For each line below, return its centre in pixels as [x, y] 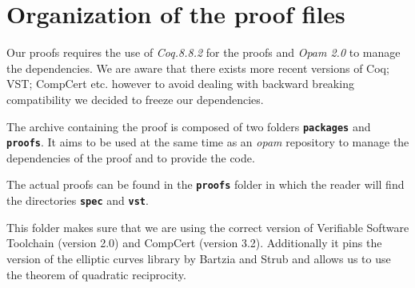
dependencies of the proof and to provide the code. [131, 157]
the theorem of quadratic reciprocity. [96, 274]
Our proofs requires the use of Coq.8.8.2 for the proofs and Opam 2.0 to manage [204, 52]
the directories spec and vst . [78, 200]
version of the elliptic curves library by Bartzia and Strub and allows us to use [199, 258]
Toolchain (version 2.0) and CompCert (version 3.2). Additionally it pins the [194, 243]
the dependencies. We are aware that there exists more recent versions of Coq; [198, 68]
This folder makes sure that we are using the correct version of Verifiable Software [208, 227]
